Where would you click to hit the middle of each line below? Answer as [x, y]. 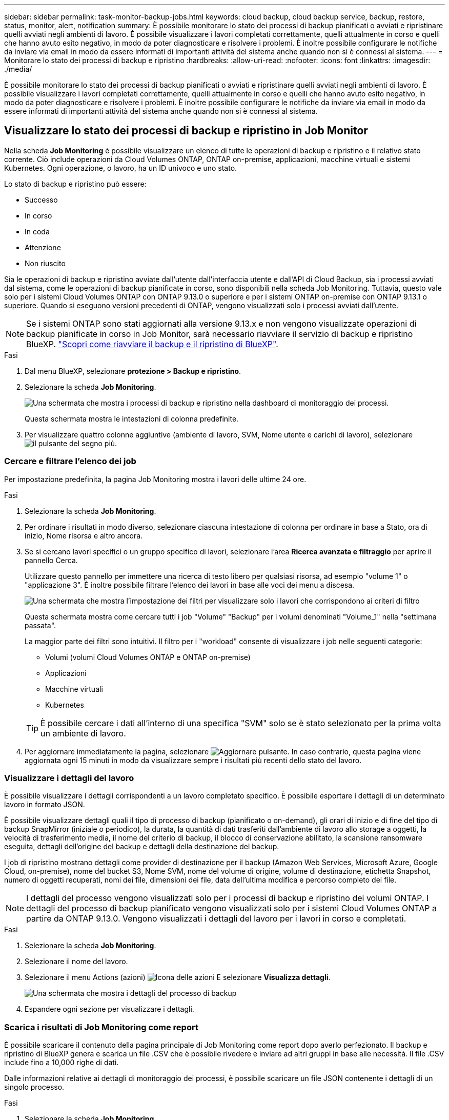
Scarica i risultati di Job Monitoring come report [101, 1027]
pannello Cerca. [51, 560]
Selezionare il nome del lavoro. [76, 962]
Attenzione [43, 247]
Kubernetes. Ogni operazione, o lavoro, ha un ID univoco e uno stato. [121, 168]
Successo [41, 199]
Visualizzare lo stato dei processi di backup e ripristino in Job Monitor [186, 131]
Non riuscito [45, 263]
